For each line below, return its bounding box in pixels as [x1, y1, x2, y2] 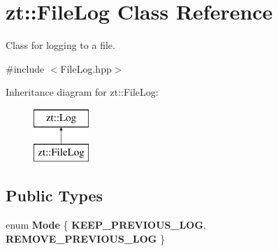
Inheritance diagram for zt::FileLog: [6, 85, 159, 99]
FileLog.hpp [60, 61, 112, 76]
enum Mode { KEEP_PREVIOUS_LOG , [6, 217, 207, 232]
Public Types [6, 185, 103, 206]
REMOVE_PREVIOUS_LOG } [6, 231, 166, 245]
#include [6, 61, 45, 76]
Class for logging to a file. [6, 38, 115, 52]
